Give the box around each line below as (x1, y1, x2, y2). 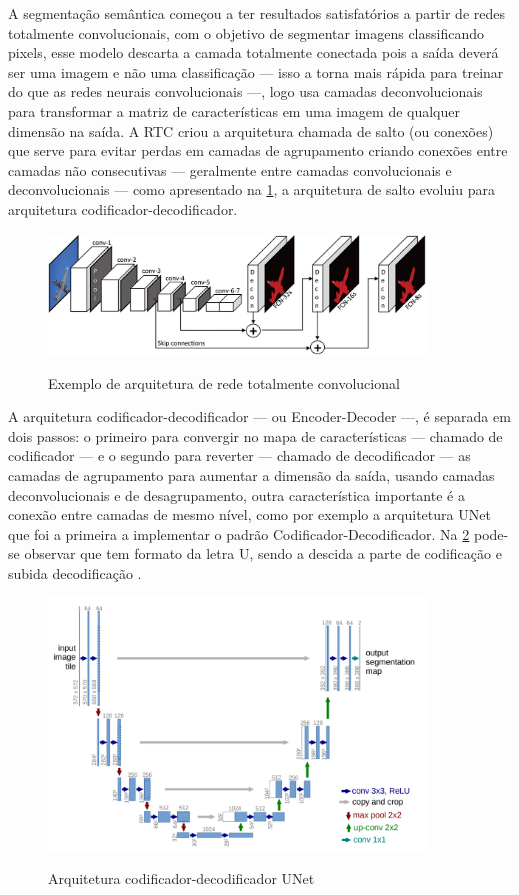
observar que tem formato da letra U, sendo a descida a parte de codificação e (24, 543, 502, 564)
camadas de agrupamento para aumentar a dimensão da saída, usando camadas (8, 464, 495, 485)
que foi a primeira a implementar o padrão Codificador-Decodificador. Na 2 (8, 523, 470, 544)
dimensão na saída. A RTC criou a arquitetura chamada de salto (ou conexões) (8, 120, 494, 141)
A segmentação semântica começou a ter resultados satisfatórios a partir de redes (8, 3, 505, 23)
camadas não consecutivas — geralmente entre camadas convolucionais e (8, 159, 452, 180)
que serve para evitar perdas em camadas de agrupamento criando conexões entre (8, 140, 508, 161)
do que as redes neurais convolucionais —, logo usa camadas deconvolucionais (8, 81, 483, 102)
